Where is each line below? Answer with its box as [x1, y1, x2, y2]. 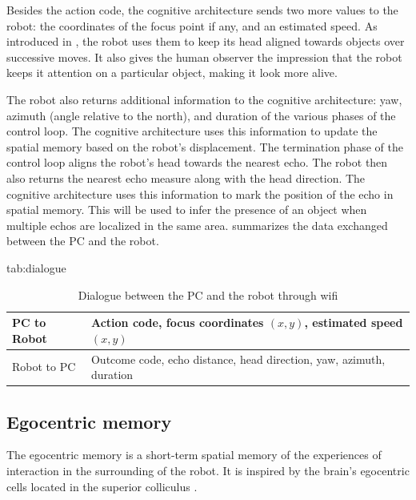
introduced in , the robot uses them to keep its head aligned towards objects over [6, 33, 405, 50]
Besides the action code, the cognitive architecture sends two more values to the [6, 2, 398, 18]
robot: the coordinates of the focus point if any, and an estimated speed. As [6, 17, 378, 34]
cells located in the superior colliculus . [6, 478, 198, 494]
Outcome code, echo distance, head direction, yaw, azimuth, [90, 350, 386, 367]
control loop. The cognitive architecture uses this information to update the [6, 123, 378, 139]
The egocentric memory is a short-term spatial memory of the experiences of [6, 446, 382, 463]
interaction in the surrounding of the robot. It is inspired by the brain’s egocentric [6, 462, 410, 479]
